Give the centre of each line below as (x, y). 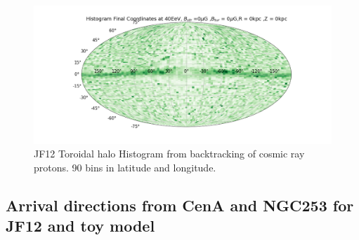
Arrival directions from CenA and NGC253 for (180, 205)
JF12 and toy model (80, 226)
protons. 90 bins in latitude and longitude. (125, 167)
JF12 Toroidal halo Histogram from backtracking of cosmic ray (169, 154)
